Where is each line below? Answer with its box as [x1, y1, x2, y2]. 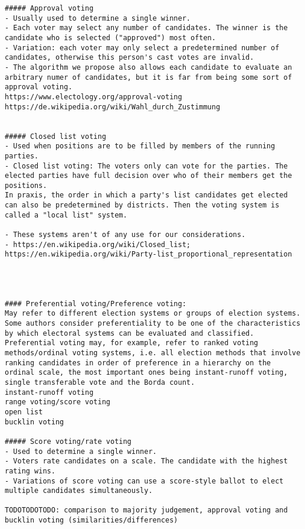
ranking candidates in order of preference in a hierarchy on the [5, 358, 271, 367]
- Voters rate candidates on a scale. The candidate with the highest [5, 457, 288, 466]
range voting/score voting [5, 398, 110, 407]
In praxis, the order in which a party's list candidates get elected [5, 191, 288, 200]
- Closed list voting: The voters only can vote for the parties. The [5, 161, 288, 170]
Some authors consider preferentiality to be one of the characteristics [5, 319, 301, 327]
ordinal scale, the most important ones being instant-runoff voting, [5, 368, 288, 377]
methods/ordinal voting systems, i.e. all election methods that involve [5, 348, 301, 357]
